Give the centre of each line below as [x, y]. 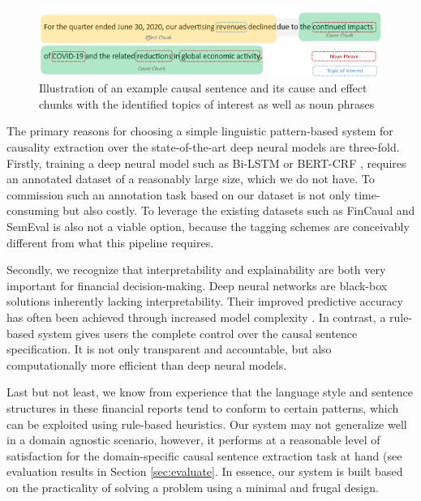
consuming [33, 210]
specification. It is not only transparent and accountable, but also [169, 349]
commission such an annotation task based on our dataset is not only [179, 194]
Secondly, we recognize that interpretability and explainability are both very [196, 270]
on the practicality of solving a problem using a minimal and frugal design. [193, 487]
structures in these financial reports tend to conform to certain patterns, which [203, 407]
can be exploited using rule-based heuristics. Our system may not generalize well [207, 424]
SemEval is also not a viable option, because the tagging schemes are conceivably [208, 226]
